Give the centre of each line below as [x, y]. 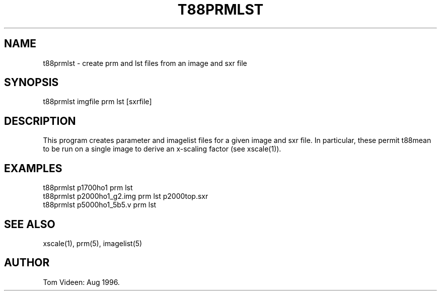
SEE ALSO [30, 224]
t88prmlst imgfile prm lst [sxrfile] [97, 102]
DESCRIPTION [40, 121]
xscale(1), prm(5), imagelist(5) [93, 243]
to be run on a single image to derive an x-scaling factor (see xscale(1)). [162, 149]
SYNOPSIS [31, 83]
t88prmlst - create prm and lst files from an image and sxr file [145, 63]
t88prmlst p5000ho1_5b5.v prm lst [100, 205]
